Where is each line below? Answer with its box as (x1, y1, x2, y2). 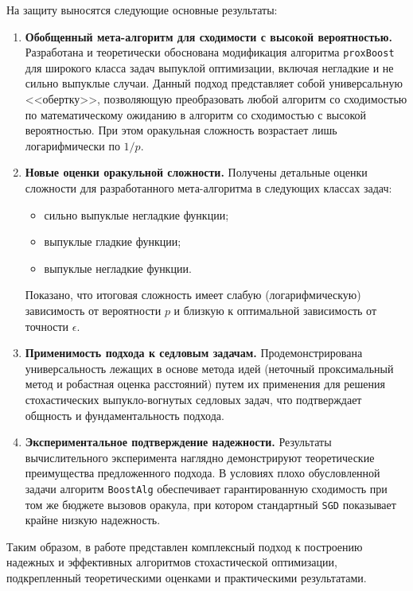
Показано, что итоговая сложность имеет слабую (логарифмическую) (25, 286, 361, 303)
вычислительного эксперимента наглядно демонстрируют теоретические (25, 449, 375, 465)
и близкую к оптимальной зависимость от (173, 301, 377, 318)
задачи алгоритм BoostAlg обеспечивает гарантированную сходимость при (25, 480, 388, 496)
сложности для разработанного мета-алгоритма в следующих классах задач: (25, 180, 392, 196)
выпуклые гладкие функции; (44, 233, 181, 250)
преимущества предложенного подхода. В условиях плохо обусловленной (25, 465, 380, 481)
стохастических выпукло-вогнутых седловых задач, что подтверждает (25, 391, 362, 407)
